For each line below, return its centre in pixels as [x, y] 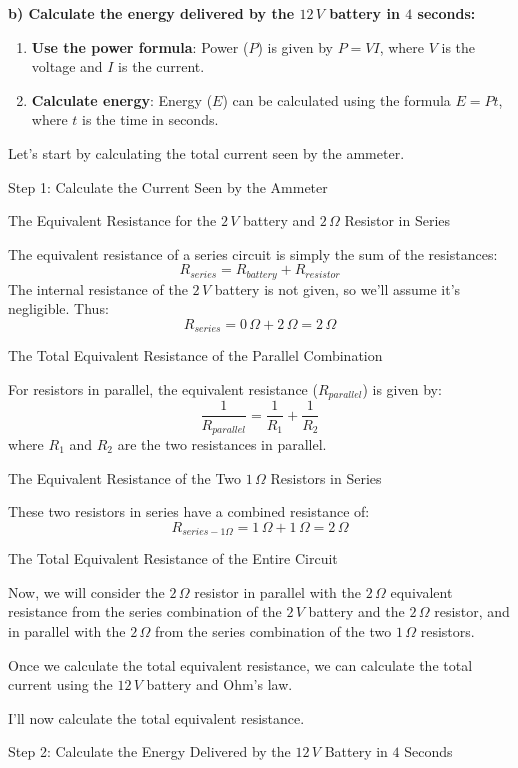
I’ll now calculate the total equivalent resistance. [156, 717]
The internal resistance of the [98, 288]
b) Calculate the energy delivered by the [151, 13]
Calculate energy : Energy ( [122, 99]
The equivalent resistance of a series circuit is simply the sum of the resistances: [253, 253]
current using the [60, 684]
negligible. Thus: [58, 308]
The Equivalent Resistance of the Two [125, 477]
